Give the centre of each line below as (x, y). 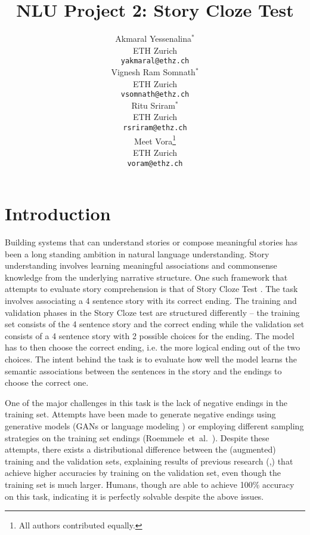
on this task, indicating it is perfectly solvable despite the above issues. (134, 496)
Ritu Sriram (153, 105)
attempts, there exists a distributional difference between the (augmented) (140, 449)
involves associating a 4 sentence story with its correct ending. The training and (151, 301)
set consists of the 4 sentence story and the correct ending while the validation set (155, 324)
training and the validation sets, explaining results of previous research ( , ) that (149, 461)
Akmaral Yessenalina (154, 39)
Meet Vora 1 (155, 140)
